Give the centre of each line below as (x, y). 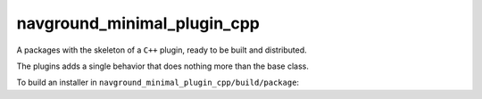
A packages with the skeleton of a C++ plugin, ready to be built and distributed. (162, 50)
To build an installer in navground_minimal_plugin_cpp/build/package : (158, 82)
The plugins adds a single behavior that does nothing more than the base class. (163, 66)
